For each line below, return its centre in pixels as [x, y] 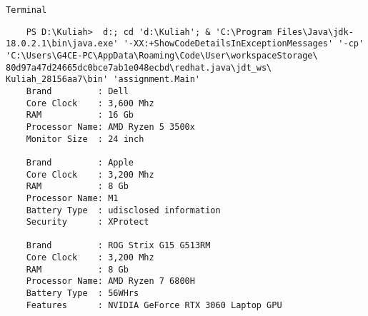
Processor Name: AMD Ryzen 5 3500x [110, 127]
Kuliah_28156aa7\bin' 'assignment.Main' [103, 80]
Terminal [26, 10]
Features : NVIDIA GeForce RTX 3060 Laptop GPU [154, 305]
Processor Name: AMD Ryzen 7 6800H [110, 281]
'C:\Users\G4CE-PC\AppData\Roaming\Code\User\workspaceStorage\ [162, 55]
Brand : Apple [80, 162]
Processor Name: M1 [72, 198]
